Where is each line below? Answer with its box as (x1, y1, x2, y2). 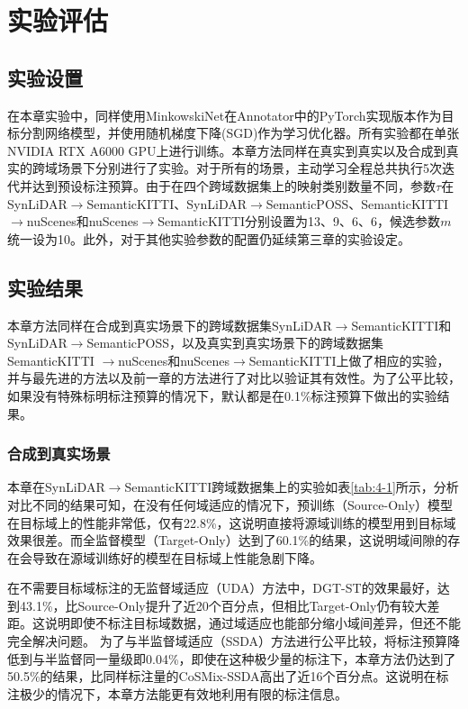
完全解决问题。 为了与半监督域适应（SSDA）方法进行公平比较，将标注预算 (7, 632, 448, 650)
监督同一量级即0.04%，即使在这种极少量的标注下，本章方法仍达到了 (57, 649, 456, 668)
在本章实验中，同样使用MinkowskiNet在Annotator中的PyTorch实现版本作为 (7, 105, 442, 124)
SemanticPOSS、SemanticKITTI (265, 194, 449, 213)
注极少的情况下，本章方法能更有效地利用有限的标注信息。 (7, 684, 347, 703)
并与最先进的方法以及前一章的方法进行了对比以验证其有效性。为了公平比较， (7, 368, 461, 387)
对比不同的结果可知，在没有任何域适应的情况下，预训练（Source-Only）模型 (7, 495, 454, 514)
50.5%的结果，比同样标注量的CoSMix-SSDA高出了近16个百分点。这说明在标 (7, 667, 449, 686)
